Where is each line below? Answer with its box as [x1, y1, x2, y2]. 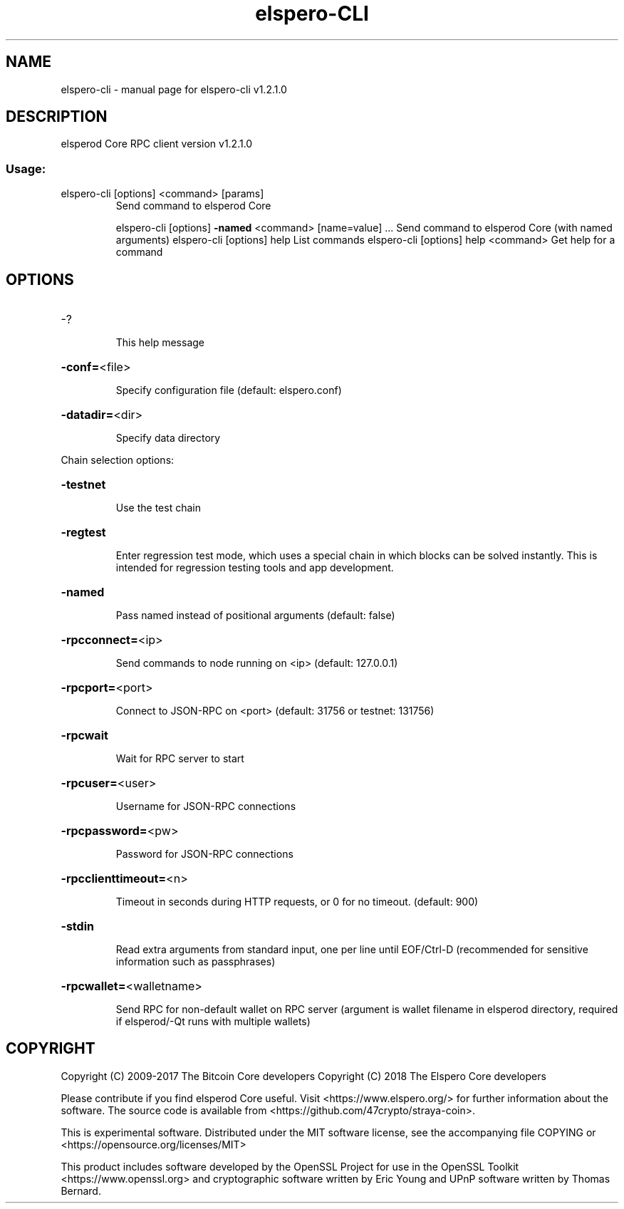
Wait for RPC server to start [115, 752, 244, 765]
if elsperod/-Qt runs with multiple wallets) [115, 1015, 311, 1028]
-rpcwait [61, 728, 108, 743]
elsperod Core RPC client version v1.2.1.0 [61, 137, 253, 150]
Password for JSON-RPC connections [115, 848, 293, 861]
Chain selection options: [61, 454, 175, 467]
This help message [115, 336, 204, 349]
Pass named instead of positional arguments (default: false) [115, 609, 395, 622]
